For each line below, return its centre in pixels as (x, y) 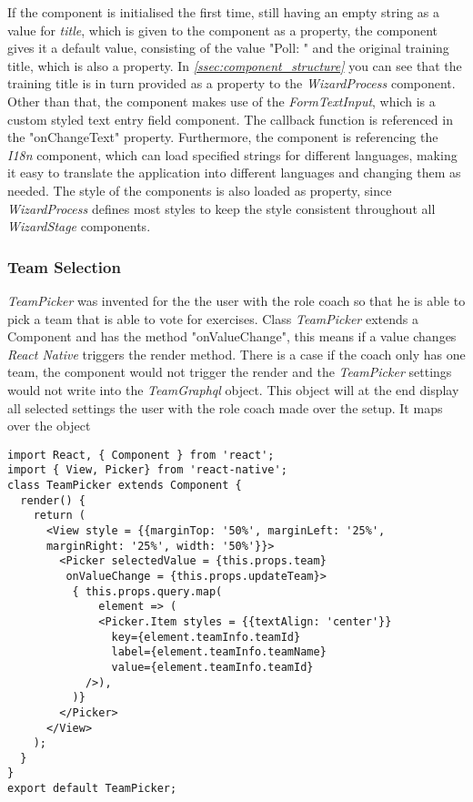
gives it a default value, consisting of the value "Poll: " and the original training (228, 48)
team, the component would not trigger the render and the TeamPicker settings (230, 372)
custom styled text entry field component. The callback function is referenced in (230, 119)
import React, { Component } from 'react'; (141, 455)
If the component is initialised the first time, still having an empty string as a (223, 12)
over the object (49, 426)
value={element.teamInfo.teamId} (212, 667)
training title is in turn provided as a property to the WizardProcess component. (231, 83)
